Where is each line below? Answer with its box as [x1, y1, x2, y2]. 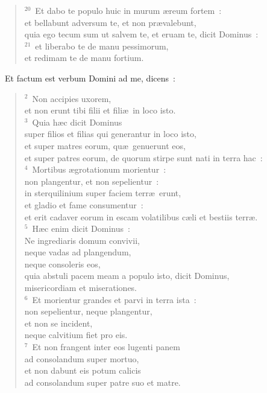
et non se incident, [24, 316, 93, 329]
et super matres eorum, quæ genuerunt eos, [24, 139, 186, 152]
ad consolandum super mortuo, [24, 352, 139, 365]
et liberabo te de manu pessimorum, [35, 39, 169, 52]
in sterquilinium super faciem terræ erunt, [24, 187, 181, 199]
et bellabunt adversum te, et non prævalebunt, [24, 16, 196, 28]
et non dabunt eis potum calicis [24, 364, 141, 377]
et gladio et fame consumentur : [24, 198, 143, 211]
